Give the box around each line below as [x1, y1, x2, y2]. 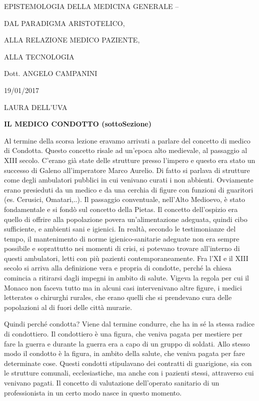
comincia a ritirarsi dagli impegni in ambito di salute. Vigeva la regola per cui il [4, 272, 249, 283]
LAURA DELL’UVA [4, 101, 67, 112]
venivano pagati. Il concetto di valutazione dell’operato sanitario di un [4, 377, 219, 387]
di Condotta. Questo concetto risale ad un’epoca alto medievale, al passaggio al [4, 145, 247, 155]
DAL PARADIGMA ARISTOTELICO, [4, 17, 125, 28]
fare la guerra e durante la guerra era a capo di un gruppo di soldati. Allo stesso [4, 338, 250, 348]
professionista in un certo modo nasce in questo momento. [4, 387, 182, 397]
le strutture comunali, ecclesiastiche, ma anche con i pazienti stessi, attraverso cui [4, 367, 254, 378]
